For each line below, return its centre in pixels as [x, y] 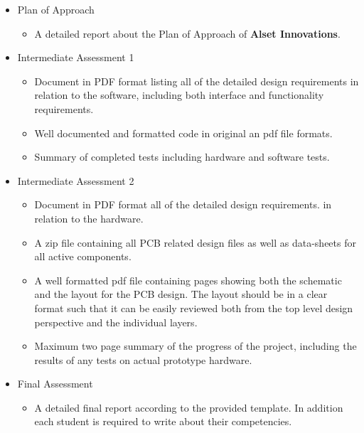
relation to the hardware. [89, 218]
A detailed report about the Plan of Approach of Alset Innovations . [187, 33]
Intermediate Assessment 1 [76, 57]
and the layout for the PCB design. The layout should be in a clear [181, 294]
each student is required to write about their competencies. [163, 421]
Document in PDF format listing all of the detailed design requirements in [197, 81]
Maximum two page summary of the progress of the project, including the [196, 346]
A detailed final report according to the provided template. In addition [189, 407]
